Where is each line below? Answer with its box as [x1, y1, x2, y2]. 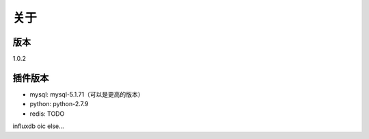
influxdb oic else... [12, 122, 64, 130]
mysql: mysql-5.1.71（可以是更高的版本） [29, 90, 144, 99]
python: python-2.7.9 [29, 100, 89, 108]
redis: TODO [29, 110, 65, 118]
